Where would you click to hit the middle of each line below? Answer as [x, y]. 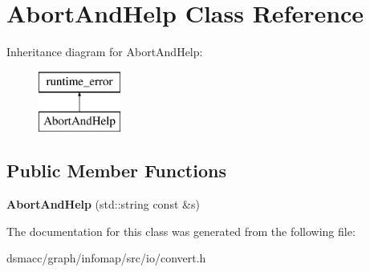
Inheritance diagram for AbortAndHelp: [105, 52]
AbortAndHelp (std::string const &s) [103, 204]
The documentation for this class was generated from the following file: [181, 231]
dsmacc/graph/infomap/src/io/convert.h [106, 258]
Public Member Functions [116, 171]
